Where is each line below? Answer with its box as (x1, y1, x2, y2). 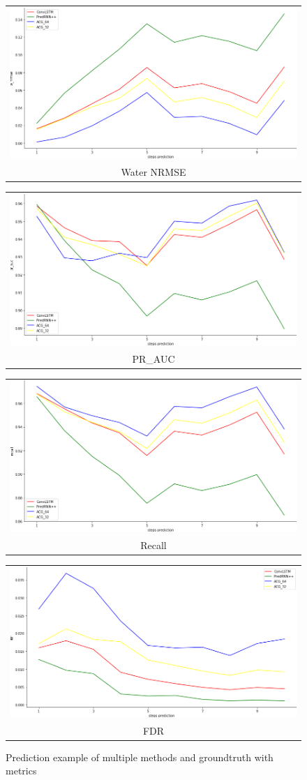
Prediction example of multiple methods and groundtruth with (6, 749, 274, 764)
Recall (140, 537, 167, 552)
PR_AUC (132, 351, 175, 366)
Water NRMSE (121, 165, 186, 179)
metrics (6, 763, 37, 778)
